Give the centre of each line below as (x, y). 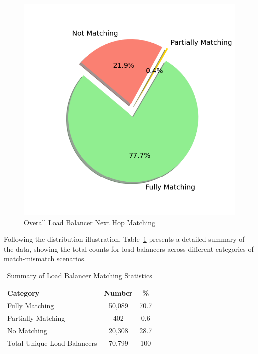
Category (24, 292)
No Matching (27, 330)
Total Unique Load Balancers (52, 342)
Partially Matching (36, 318)
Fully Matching (31, 305)
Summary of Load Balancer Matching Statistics (80, 275)
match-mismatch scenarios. (45, 259)
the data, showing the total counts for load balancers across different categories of (129, 249)
